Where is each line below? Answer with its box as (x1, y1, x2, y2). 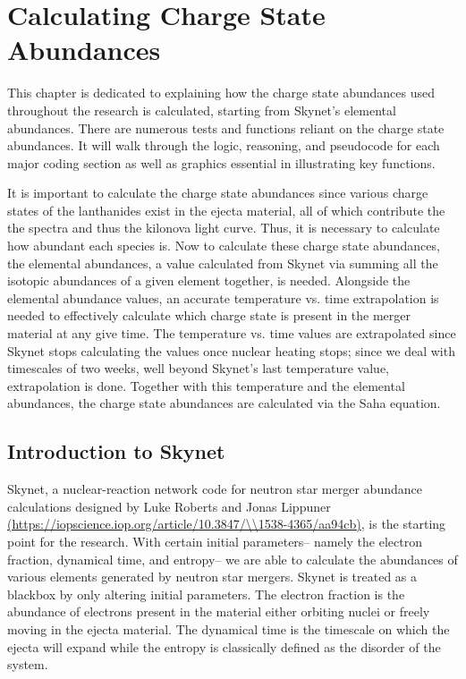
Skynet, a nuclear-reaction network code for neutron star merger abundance (7, 480, 422, 498)
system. (7, 655, 48, 674)
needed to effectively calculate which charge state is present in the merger (7, 306, 411, 325)
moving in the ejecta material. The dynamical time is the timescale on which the (7, 619, 450, 638)
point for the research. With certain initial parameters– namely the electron (7, 531, 422, 550)
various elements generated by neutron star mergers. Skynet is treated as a (7, 567, 418, 586)
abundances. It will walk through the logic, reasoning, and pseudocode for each (7, 136, 440, 155)
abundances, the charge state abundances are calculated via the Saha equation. (7, 394, 441, 412)
